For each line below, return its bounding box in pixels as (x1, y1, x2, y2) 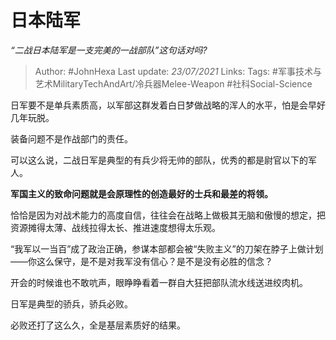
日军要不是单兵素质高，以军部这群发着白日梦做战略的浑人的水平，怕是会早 (10, 99, 317, 111)
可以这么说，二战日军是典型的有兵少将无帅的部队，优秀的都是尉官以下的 (10, 154, 308, 166)
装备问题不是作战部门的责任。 (10, 132, 133, 145)
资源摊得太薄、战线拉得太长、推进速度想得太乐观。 (10, 221, 221, 233)
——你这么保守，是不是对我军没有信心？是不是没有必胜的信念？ (10, 255, 273, 267)
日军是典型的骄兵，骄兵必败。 (10, 297, 133, 310)
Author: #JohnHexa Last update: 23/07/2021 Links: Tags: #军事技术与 (34, 65, 322, 77)
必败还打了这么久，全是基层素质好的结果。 (10, 319, 186, 331)
